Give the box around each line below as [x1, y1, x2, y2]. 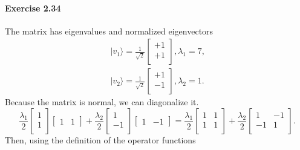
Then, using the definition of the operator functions [5, 134, 196, 146]
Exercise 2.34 [5, 1, 61, 14]
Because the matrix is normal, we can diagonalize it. [5, 96, 199, 108]
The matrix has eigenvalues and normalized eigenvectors [5, 24, 214, 37]
